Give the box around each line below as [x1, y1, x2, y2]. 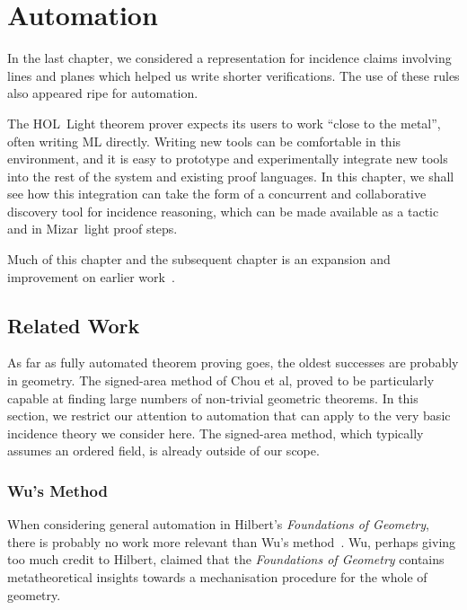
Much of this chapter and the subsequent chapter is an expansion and [7, 250, 391, 269]
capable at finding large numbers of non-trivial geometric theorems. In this [7, 388, 419, 407]
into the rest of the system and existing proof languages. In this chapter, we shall [7, 166, 454, 185]
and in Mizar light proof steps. [7, 219, 178, 238]
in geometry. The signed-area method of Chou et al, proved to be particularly [7, 371, 435, 390]
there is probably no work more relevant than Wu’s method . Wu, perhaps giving [7, 532, 456, 551]
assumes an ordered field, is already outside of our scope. [7, 441, 320, 460]
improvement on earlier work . [7, 267, 175, 286]
